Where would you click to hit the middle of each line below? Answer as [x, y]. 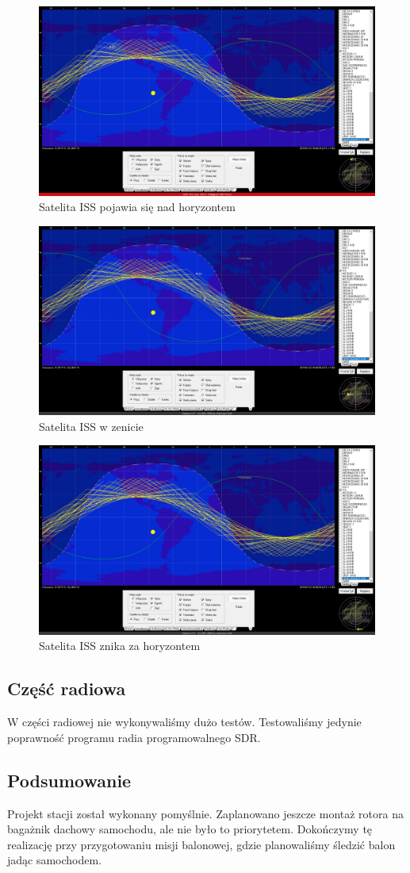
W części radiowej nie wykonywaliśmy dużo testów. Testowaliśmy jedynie [184, 722]
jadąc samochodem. [55, 860]
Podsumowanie [69, 780]
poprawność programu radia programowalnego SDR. [134, 737]
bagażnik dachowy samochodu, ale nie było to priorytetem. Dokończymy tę [190, 829]
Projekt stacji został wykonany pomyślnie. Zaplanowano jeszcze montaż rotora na [205, 813]
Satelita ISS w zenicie [91, 426]
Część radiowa [67, 688]
